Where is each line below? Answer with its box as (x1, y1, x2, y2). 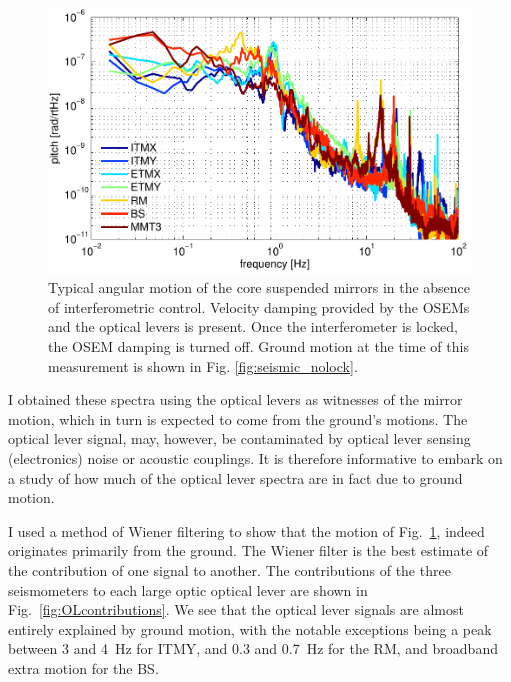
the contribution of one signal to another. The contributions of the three (8, 560, 451, 581)
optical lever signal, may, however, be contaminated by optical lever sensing (8, 428, 471, 449)
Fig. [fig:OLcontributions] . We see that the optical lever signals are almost (8, 599, 464, 620)
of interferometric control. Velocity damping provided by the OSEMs (48, 296, 470, 317)
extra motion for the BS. (8, 657, 159, 678)
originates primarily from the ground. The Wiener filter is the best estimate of (8, 540, 489, 561)
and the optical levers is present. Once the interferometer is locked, (48, 316, 458, 337)
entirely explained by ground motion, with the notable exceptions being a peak (8, 618, 492, 639)
